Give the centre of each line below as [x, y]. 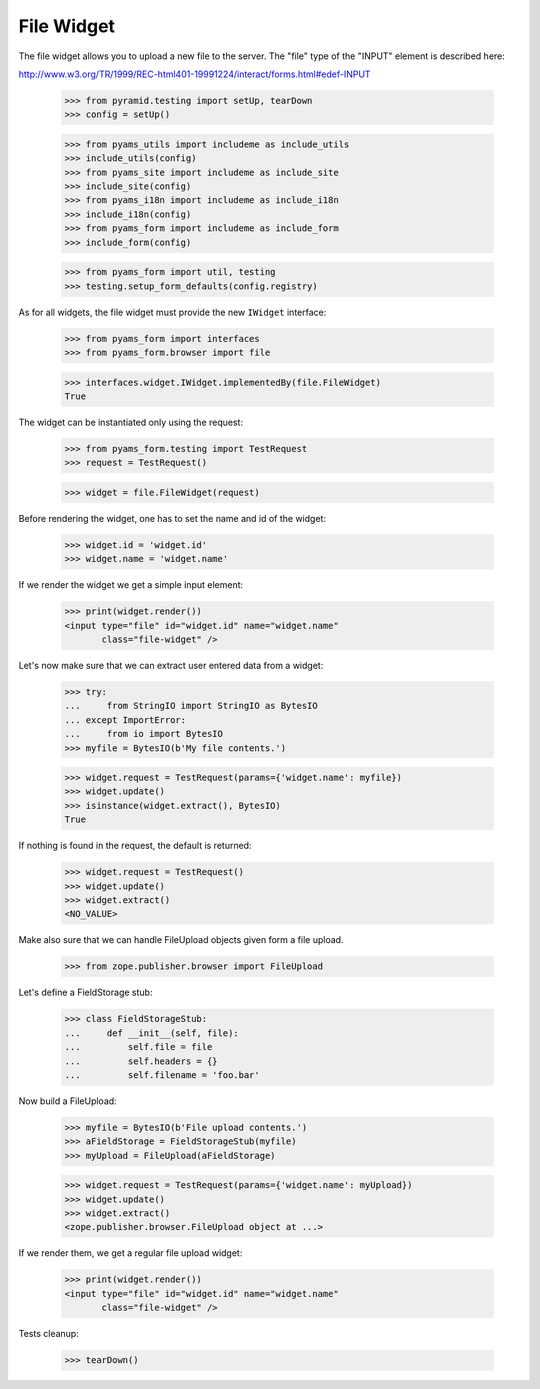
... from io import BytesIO [144, 734]
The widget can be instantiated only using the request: [131, 422]
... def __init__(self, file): [151, 1033]
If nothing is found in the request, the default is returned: [135, 846]
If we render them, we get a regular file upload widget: [130, 1253]
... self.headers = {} [141, 1061]
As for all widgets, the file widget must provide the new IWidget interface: [172, 312]
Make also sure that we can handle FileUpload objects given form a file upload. [181, 940]
